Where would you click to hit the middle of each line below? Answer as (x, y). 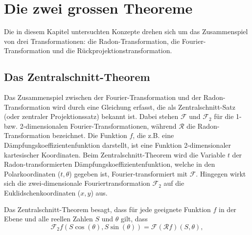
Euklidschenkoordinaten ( (42, 193)
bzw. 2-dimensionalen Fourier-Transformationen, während (90, 126)
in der (228, 209)
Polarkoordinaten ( (32, 173)
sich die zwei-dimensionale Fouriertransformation (77, 183)
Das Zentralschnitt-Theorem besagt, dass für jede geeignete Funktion (107, 209)
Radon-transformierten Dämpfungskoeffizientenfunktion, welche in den (110, 164)
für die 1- (228, 116)
